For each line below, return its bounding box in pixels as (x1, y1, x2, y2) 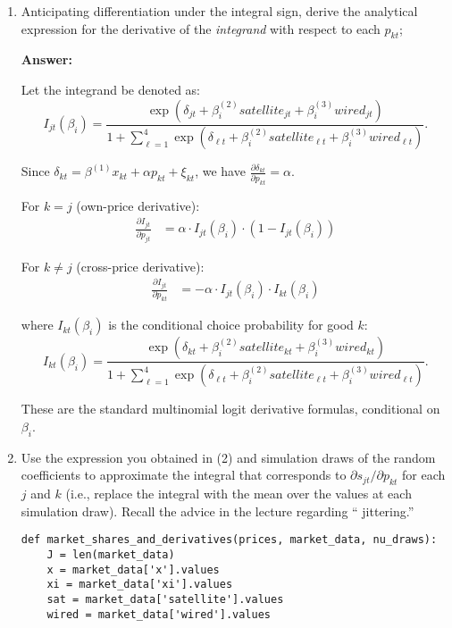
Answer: (21, 50, 72, 69)
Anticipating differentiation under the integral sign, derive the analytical (21, 2, 418, 20)
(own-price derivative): (76, 196, 200, 214)
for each (402, 465, 446, 484)
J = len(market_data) (46, 548, 175, 561)
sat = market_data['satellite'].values (46, 592, 284, 606)
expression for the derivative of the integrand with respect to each (21, 19, 381, 38)
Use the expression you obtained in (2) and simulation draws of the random (21, 448, 436, 466)
